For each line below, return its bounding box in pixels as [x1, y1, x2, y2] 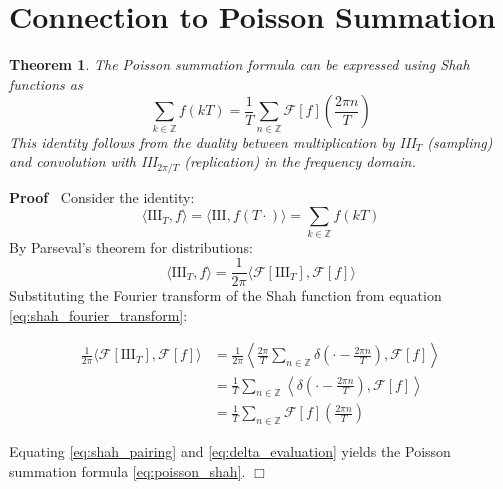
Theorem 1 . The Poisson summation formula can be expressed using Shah [9, 54, 470, 75]
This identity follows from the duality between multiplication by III [9, 131, 416, 152]
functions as [9, 73, 83, 94]
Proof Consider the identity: [9, 186, 195, 207]
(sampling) [427, 131, 493, 152]
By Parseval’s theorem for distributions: [9, 236, 253, 257]
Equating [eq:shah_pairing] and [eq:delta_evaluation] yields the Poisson [9, 441, 451, 462]
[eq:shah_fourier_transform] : [9, 304, 188, 325]
